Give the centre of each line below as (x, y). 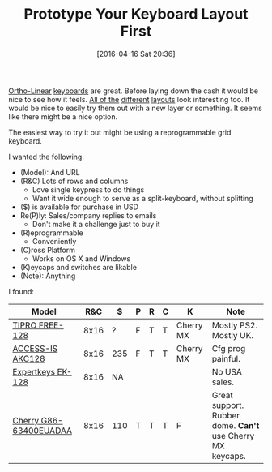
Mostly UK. (233, 335)
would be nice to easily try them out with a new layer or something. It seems (136, 108)
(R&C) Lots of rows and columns (74, 181)
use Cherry (233, 436)
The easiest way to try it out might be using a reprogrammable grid (120, 132)
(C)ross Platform (47, 250)
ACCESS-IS (35, 348)
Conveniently (54, 241)
